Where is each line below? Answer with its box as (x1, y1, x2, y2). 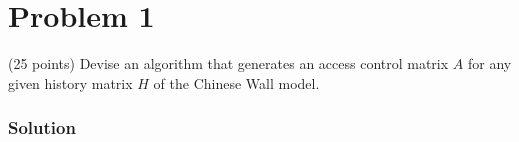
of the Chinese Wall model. (153, 72, 320, 93)
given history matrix (8, 72, 133, 93)
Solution (8, 115, 76, 140)
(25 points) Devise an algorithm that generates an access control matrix (8, 53, 449, 74)
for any (467, 53, 512, 74)
